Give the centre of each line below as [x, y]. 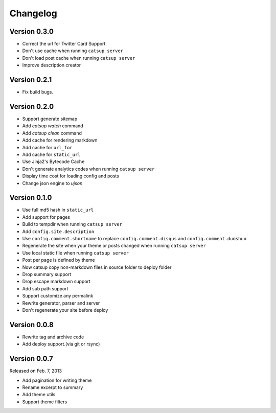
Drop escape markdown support [56, 282]
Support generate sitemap [50, 119]
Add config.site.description [58, 231]
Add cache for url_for [47, 147]
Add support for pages [46, 217]
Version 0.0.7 [31, 359]
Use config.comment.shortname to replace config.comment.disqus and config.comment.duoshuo [134, 239]
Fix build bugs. [38, 92]
